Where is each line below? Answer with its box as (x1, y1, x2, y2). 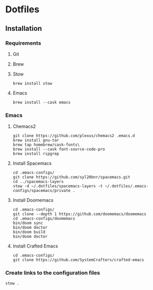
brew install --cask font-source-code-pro (12, 147, 105, 152)
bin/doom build (12, 229, 46, 235)
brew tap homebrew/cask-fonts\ (12, 142, 80, 147)
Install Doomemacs (12, 197, 54, 203)
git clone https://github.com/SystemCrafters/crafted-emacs (12, 258, 144, 263)
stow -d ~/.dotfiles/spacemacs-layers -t (12, 184, 103, 189)
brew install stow (12, 81, 52, 86)
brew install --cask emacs (12, 100, 71, 105)
